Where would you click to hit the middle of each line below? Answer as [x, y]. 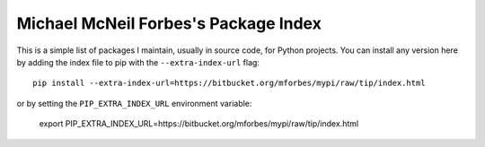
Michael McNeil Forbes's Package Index [169, 23]
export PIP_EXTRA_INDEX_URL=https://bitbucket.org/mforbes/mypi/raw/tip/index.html [199, 124]
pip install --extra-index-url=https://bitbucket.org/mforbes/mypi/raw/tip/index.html [229, 83]
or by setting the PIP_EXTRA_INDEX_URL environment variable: [134, 103]
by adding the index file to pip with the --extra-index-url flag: [138, 62]
